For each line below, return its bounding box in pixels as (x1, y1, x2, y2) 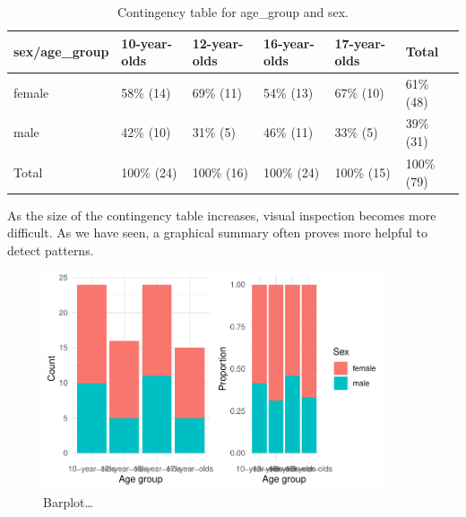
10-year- (121, 33, 173, 52)
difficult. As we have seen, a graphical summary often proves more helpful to (7, 223, 428, 242)
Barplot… (43, 492, 93, 511)
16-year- (263, 33, 315, 52)
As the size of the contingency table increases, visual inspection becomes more (7, 205, 436, 224)
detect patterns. (7, 240, 94, 259)
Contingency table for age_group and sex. (116, 3, 349, 21)
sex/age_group (13, 42, 109, 61)
